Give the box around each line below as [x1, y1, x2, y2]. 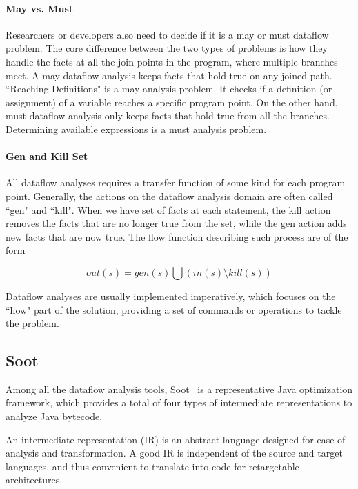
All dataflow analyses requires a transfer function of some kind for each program [6, 175, 346, 190]
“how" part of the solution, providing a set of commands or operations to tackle [6, 302, 342, 317]
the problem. [6, 316, 59, 330]
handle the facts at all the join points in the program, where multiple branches [6, 54, 338, 68]
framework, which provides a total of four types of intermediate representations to [6, 395, 352, 410]
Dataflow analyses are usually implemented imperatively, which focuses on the [6, 288, 336, 303]
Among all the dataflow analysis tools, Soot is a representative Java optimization [6, 381, 353, 396]
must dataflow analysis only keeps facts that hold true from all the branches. [6, 108, 330, 123]
